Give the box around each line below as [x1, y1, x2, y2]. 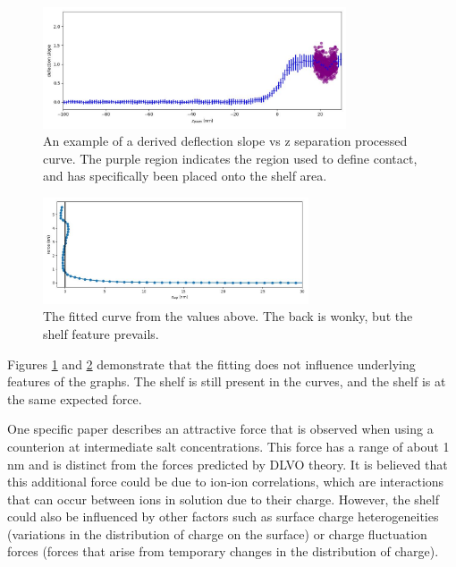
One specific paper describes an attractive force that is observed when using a [7, 419, 434, 438]
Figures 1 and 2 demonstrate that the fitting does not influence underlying [7, 354, 416, 373]
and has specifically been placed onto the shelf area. [43, 166, 327, 185]
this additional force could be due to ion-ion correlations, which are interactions [7, 472, 444, 491]
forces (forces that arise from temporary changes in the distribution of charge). [7, 542, 439, 561]
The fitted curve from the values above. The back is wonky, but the [43, 307, 413, 326]
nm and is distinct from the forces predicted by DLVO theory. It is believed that [7, 454, 448, 473]
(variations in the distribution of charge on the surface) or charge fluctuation [7, 524, 427, 543]
